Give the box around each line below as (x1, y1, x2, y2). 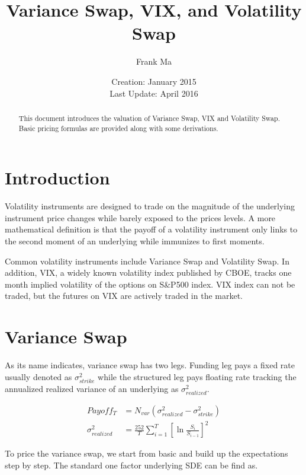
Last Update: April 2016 (109, 87, 198, 99)
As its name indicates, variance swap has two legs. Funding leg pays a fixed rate (5, 359, 295, 371)
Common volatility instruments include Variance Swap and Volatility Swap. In (5, 254, 289, 267)
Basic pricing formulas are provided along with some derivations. (18, 123, 218, 133)
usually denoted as (5, 370, 72, 382)
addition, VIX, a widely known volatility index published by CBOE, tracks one (5, 266, 292, 279)
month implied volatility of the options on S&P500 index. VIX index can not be (5, 278, 295, 290)
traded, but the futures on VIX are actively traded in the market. (5, 289, 243, 302)
